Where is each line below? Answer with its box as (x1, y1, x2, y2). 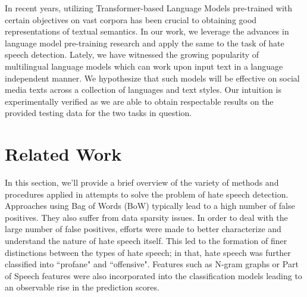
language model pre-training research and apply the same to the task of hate (5, 36, 284, 49)
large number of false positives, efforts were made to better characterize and (5, 223, 281, 235)
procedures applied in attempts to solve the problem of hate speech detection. (5, 187, 289, 200)
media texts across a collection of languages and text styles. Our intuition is (5, 83, 281, 96)
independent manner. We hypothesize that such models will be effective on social (5, 71, 300, 84)
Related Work (5, 142, 122, 166)
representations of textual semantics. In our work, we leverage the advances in (5, 25, 289, 37)
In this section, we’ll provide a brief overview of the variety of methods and (5, 176, 279, 189)
